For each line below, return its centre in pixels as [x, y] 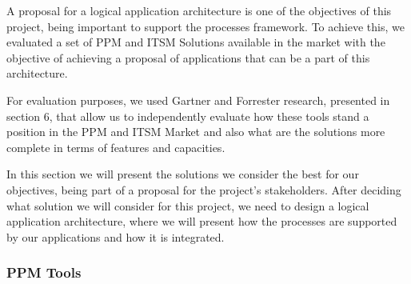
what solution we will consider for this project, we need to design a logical [188, 205]
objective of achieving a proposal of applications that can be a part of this [188, 57]
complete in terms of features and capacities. [116, 147]
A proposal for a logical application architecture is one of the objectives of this [199, 10]
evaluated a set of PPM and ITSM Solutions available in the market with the [196, 42]
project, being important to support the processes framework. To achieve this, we [205, 26]
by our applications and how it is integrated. [116, 236]
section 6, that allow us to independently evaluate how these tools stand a [188, 116]
